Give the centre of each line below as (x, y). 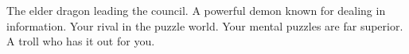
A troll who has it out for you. (81, 41)
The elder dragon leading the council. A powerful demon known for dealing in (196, 10)
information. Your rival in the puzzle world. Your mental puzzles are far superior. (205, 25)
